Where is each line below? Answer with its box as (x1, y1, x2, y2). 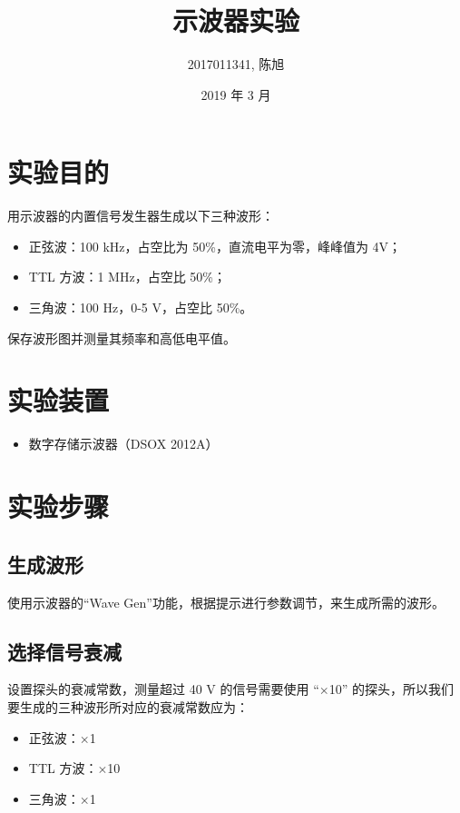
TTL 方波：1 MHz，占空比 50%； (28, 267, 226, 286)
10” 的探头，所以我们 (328, 679, 454, 699)
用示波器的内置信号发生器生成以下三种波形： (7, 206, 274, 225)
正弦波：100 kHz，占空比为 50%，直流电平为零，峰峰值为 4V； (28, 236, 402, 255)
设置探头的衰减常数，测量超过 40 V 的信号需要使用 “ (7, 679, 319, 699)
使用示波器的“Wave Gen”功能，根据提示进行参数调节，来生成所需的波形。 (7, 592, 445, 611)
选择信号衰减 (7, 637, 122, 665)
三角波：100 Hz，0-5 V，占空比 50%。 (28, 298, 253, 317)
